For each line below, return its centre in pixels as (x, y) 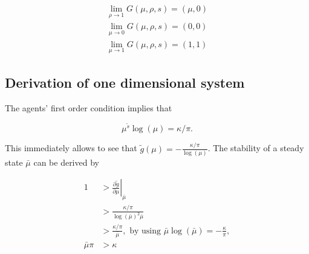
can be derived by (66, 162)
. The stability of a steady (256, 148)
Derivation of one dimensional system (125, 83)
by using (145, 231)
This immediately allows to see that (71, 148)
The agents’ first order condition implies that (89, 107)
